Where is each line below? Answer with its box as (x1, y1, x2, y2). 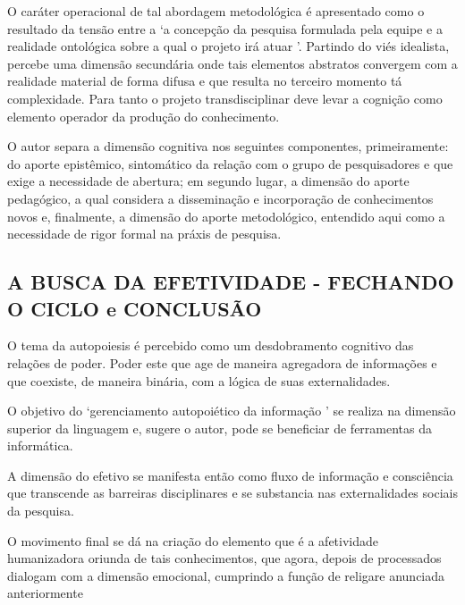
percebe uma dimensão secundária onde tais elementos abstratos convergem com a (7, 54, 458, 72)
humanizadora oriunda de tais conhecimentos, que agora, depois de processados (7, 549, 442, 567)
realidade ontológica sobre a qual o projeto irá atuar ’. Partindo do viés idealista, (7, 37, 450, 55)
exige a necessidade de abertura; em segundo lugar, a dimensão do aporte (7, 172, 410, 190)
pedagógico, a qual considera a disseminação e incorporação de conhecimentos (7, 189, 434, 207)
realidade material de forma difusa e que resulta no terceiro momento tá (7, 71, 402, 90)
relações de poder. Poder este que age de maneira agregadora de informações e (7, 353, 437, 372)
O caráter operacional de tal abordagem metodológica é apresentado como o (7, 2, 425, 20)
